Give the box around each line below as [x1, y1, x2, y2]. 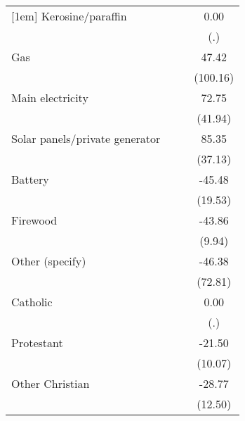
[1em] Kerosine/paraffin [11, 8, 127, 24]
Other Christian [11, 375, 90, 391]
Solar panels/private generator [11, 130, 161, 146]
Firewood [11, 212, 58, 228]
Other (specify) [11, 253, 86, 269]
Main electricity [11, 89, 88, 106]
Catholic [11, 294, 53, 310]
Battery [11, 171, 49, 187]
